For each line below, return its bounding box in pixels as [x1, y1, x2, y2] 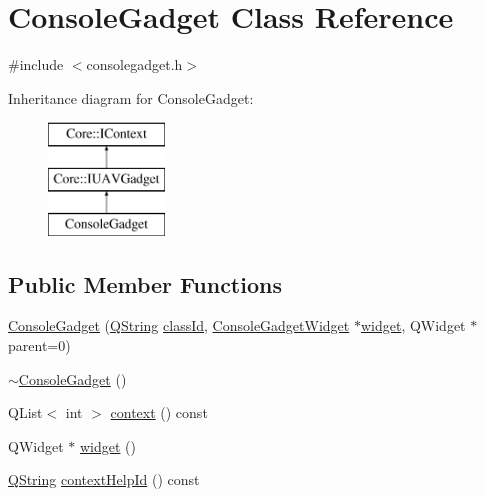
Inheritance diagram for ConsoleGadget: [8, 87, 254, 108]
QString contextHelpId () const [8, 469, 200, 490]
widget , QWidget [360, 315, 466, 336]
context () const [110, 402, 208, 423]
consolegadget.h [86, 54, 183, 75]
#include [8, 54, 64, 75]
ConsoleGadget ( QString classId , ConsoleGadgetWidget [8, 315, 350, 336]
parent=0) [8, 335, 71, 356]
